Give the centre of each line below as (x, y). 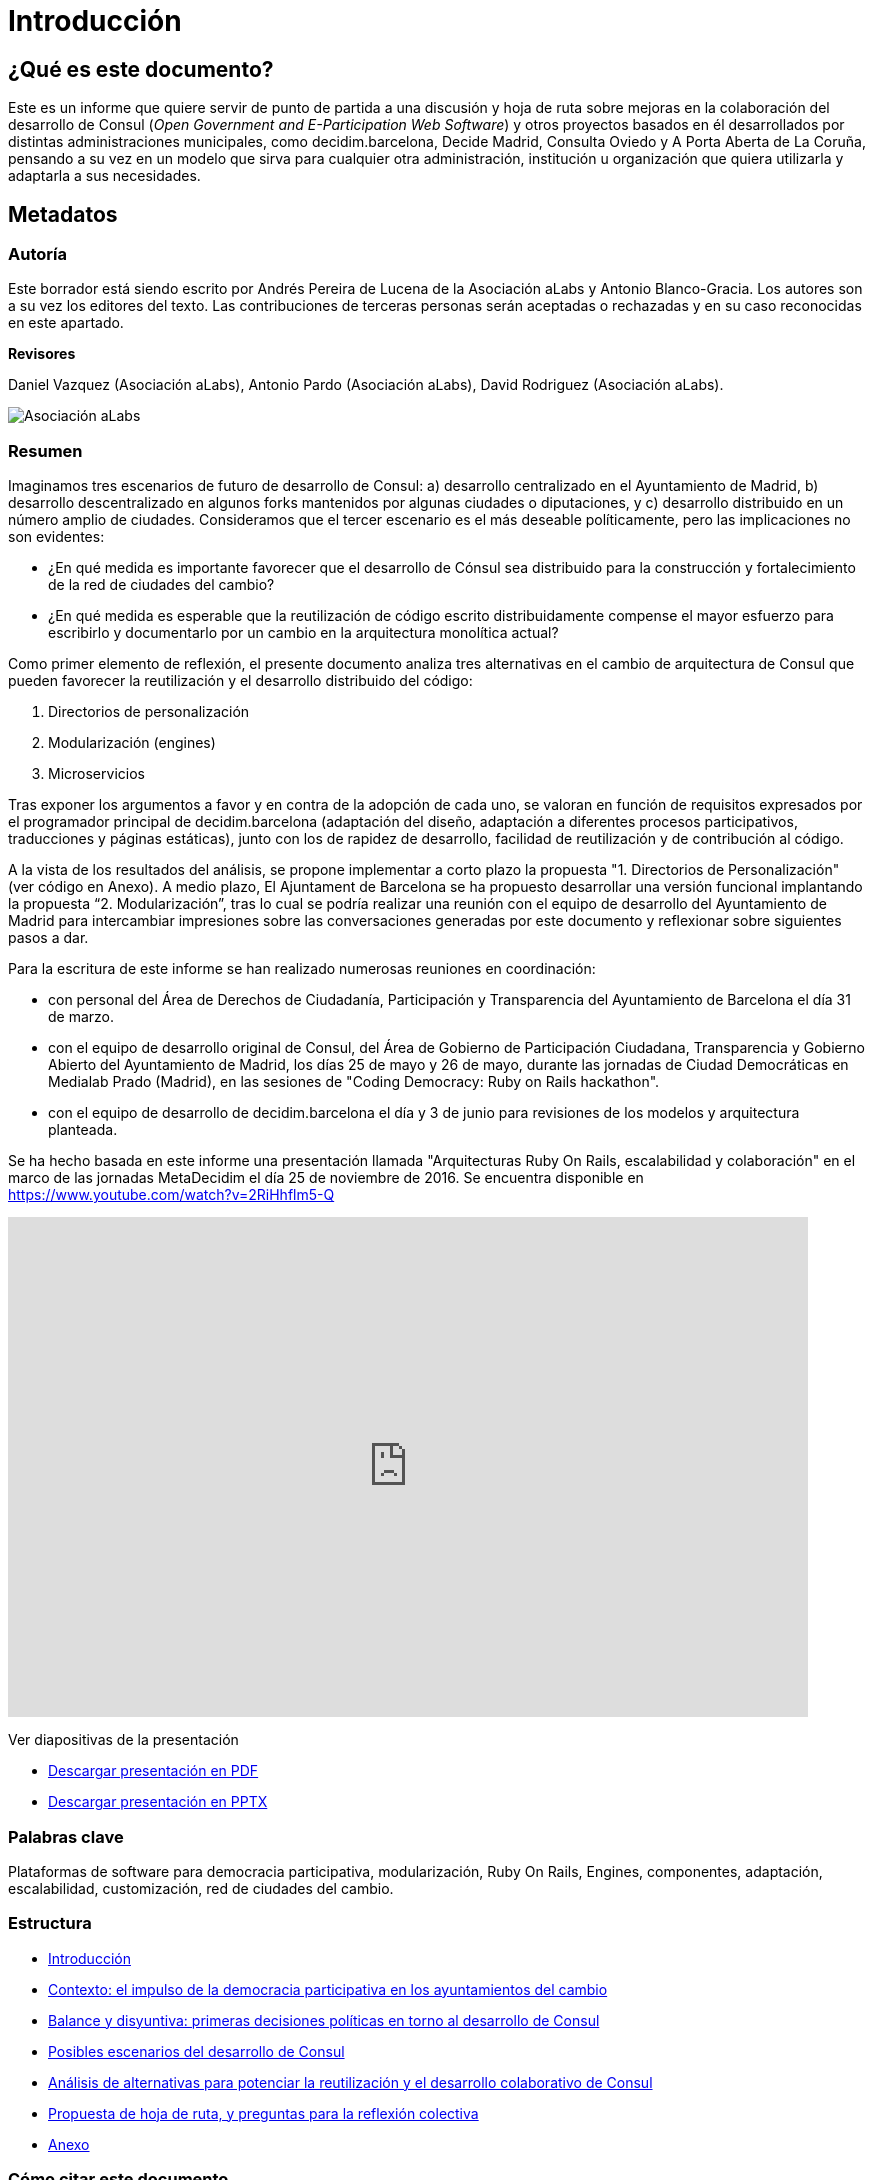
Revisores (42, 354)
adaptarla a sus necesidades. (104, 176)
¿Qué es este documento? (141, 69)
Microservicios (96, 774)
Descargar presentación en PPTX (158, 1802)
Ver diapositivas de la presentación (123, 1740)
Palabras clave (66, 1836)
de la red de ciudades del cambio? (161, 585)
